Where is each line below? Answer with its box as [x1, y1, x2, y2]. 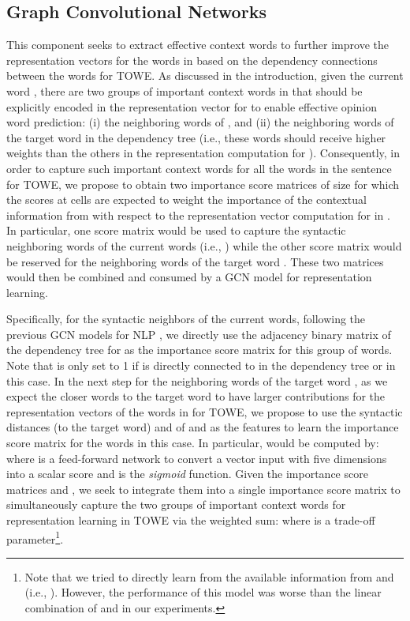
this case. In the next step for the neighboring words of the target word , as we [6, 372, 388, 389]
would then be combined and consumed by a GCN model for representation [6, 269, 372, 285]
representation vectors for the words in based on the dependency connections [6, 51, 378, 68]
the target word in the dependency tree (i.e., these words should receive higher [6, 129, 386, 145]
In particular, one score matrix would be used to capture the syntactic [6, 222, 346, 239]
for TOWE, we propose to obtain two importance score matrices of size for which [6, 175, 400, 192]
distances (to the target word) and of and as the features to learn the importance [6, 419, 399, 435]
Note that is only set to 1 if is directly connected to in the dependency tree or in [6, 357, 396, 374]
